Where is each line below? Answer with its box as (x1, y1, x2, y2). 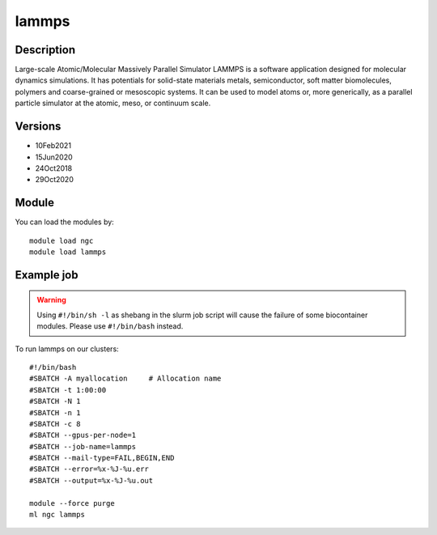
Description (15, 43, 76, 57)
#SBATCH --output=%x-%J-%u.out (29, 476, 154, 485)
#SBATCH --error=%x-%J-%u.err (29, 465, 150, 473)
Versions (15, 120, 62, 134)
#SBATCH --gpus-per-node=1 (29, 431, 137, 440)
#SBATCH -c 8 (29, 419, 81, 428)
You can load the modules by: (15, 217, 115, 227)
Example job (15, 268, 78, 282)
